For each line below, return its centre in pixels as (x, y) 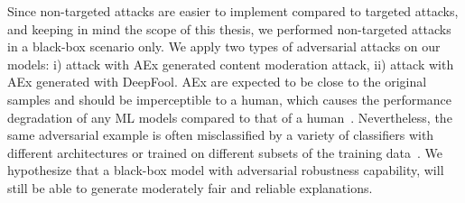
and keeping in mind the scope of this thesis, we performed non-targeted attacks (229, 28)
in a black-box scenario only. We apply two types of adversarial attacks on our (224, 46)
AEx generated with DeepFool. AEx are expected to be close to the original (217, 82)
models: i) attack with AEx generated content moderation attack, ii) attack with (231, 64)
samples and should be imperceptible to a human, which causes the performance (230, 99)
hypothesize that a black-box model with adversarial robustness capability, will (226, 170)
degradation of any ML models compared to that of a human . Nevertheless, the (230, 117)
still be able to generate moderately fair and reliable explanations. (190, 187)
